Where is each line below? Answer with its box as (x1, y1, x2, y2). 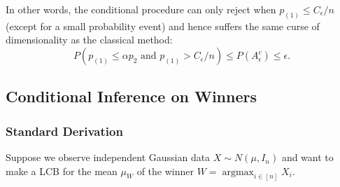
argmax (222, 167, 254, 177)
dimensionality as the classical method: (6, 32, 173, 47)
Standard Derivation (6, 122, 123, 139)
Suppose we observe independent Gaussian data (6, 150, 211, 165)
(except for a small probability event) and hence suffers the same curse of (6, 18, 320, 33)
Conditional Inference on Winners (6, 85, 257, 107)
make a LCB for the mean (6, 163, 118, 178)
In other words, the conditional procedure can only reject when (6, 2, 276, 16)
